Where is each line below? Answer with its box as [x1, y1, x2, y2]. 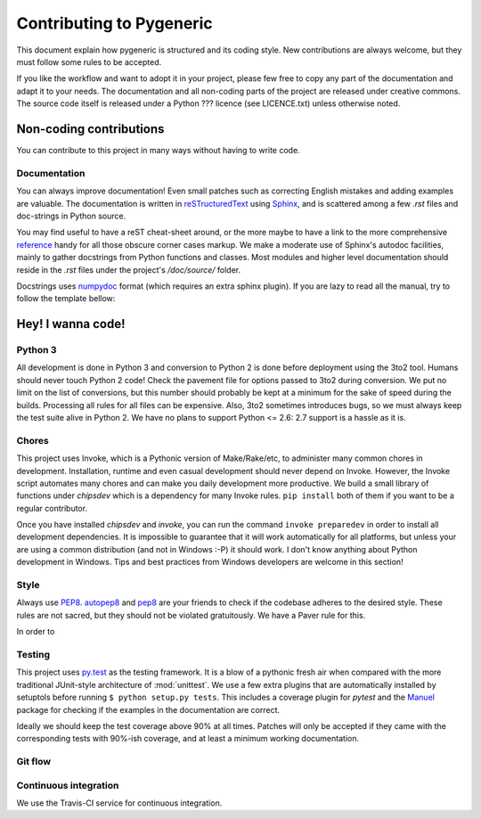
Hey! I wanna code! [16, 316, 126, 332]
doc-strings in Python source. [16, 210, 126, 221]
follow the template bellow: [16, 293, 116, 304]
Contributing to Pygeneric [16, 13, 213, 33]
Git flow [16, 756, 52, 768]
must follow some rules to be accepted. [16, 56, 162, 67]
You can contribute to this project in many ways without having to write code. [16, 145, 300, 156]
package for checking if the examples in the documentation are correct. [16, 704, 281, 715]
